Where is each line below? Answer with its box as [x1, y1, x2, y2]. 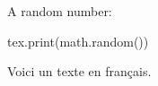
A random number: [7, 2, 112, 20]
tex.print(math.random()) [7, 31, 149, 50]
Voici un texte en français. [7, 62, 152, 81]
